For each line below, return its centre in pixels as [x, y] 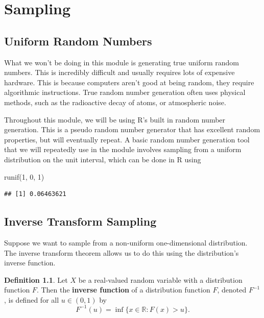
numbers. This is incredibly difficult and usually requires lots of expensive [119, 72]
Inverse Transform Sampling [80, 221]
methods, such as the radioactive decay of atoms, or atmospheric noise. [115, 102]
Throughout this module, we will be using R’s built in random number [115, 119]
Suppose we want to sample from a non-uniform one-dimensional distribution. [126, 242]
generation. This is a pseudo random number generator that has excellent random [132, 129]
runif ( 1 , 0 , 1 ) [24, 176]
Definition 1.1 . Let [36, 279]
